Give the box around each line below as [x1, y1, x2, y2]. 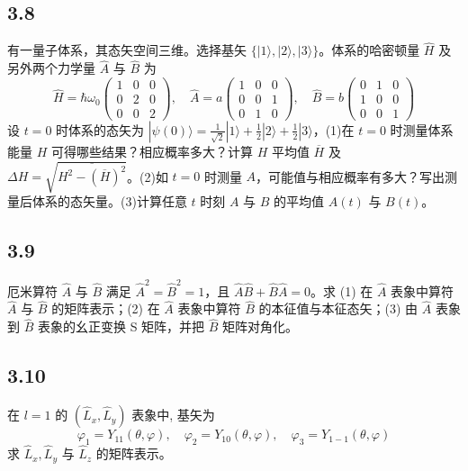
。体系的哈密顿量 [319, 41, 420, 59]
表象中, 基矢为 [131, 405, 215, 424]
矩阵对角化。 [222, 317, 299, 336]
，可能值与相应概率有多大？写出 [256, 167, 445, 186]
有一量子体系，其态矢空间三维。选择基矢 [7, 41, 247, 59]
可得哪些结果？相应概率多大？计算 [50, 141, 253, 160]
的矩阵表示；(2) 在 [51, 299, 160, 318]
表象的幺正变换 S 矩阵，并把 [37, 317, 205, 336]
